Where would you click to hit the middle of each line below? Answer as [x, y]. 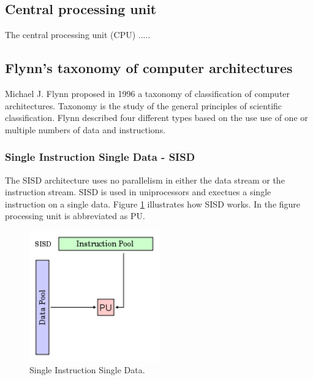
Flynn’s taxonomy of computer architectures [149, 68]
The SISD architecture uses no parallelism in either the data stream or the [145, 180]
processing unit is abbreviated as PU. [75, 216]
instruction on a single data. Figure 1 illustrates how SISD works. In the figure [153, 204]
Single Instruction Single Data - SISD [100, 157]
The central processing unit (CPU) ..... [78, 35]
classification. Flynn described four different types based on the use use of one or [156, 118]
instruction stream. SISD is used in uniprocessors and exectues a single [138, 192]
